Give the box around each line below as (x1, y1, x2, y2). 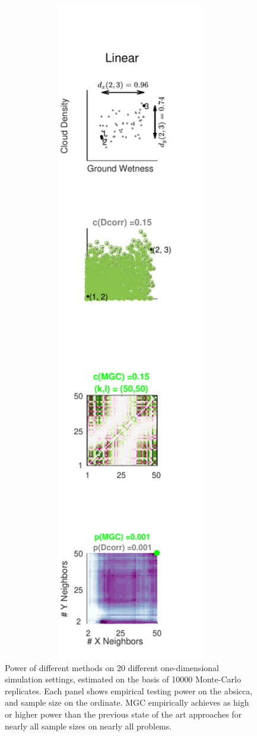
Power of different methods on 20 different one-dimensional (5, 661, 219, 674)
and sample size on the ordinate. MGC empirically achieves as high (5, 696, 249, 709)
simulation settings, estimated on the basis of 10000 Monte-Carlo (5, 673, 241, 685)
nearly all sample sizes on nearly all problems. (5, 719, 172, 732)
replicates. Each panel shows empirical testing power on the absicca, (5, 684, 253, 697)
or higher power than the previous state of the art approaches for (5, 707, 242, 720)
